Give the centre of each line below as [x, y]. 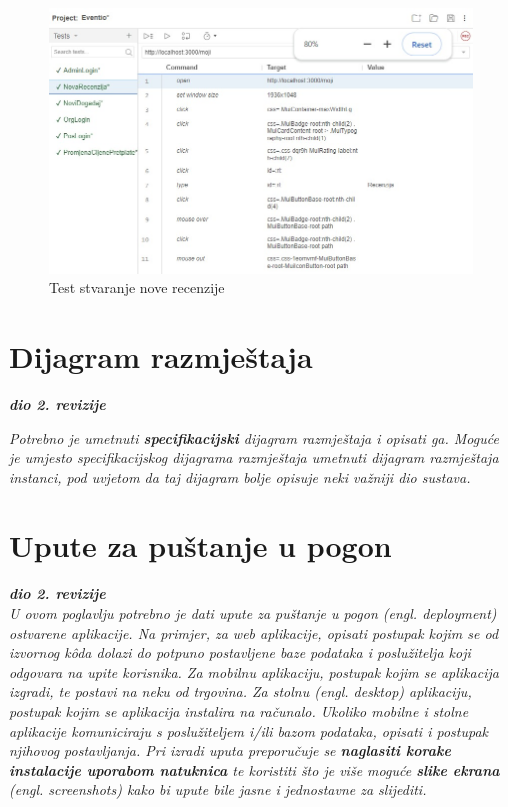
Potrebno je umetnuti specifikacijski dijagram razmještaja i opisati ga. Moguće [254, 437]
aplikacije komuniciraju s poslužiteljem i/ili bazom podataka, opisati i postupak [249, 730]
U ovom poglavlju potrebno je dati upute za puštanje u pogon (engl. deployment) [253, 613]
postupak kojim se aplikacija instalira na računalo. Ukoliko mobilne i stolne [239, 710]
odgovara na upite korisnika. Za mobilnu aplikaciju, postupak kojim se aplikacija [254, 671]
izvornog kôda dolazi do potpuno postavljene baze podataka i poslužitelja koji [240, 652]
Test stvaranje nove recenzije [137, 287]
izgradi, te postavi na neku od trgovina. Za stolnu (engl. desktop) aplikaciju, [240, 691]
